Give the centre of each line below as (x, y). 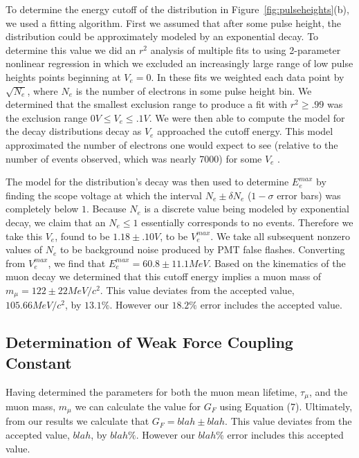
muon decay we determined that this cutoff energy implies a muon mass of (164, 276)
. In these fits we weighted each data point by (248, 76)
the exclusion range (46, 117)
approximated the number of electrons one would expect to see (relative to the (172, 144)
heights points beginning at (63, 76)
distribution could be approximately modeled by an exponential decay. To (162, 36)
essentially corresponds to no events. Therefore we (247, 222)
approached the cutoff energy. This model (245, 131)
